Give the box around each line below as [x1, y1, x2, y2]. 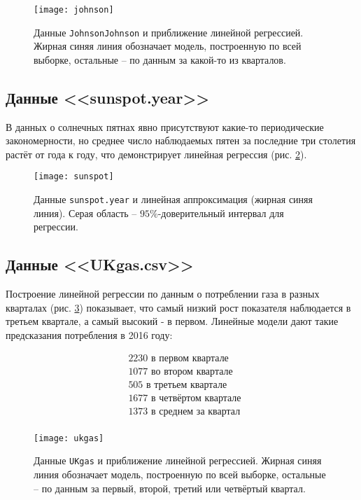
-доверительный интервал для [157, 205, 284, 220]
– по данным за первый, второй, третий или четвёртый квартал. [34, 480, 306, 495]
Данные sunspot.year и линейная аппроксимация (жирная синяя [34, 192, 313, 207]
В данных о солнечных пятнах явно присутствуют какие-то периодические [6, 119, 324, 134]
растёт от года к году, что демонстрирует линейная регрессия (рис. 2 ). [6, 146, 307, 161]
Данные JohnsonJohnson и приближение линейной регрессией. [34, 25, 304, 39]
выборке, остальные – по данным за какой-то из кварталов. [34, 52, 286, 67]
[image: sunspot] [34, 172, 114, 182]
